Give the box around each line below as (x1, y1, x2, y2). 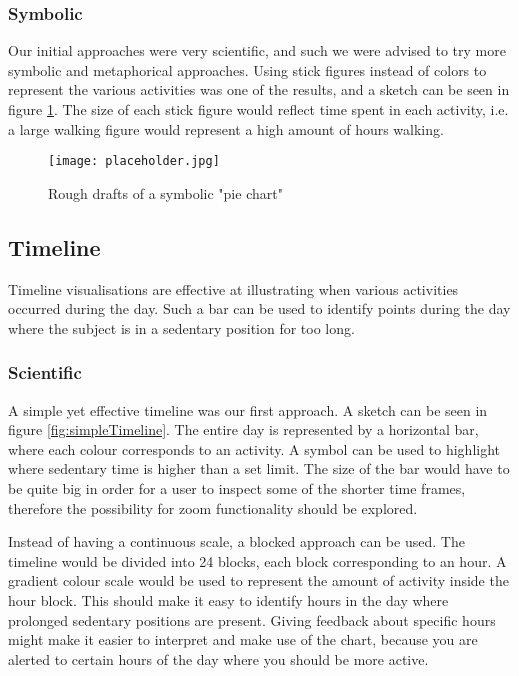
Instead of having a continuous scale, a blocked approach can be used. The (8, 531, 465, 552)
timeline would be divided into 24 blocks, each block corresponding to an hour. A (8, 550, 507, 571)
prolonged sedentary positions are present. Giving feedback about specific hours (8, 609, 496, 630)
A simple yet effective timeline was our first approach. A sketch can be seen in (8, 399, 488, 420)
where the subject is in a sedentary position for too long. (8, 317, 355, 338)
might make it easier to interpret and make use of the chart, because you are (8, 629, 478, 650)
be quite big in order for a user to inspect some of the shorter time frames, (8, 478, 466, 499)
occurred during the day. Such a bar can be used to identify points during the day (8, 298, 511, 319)
